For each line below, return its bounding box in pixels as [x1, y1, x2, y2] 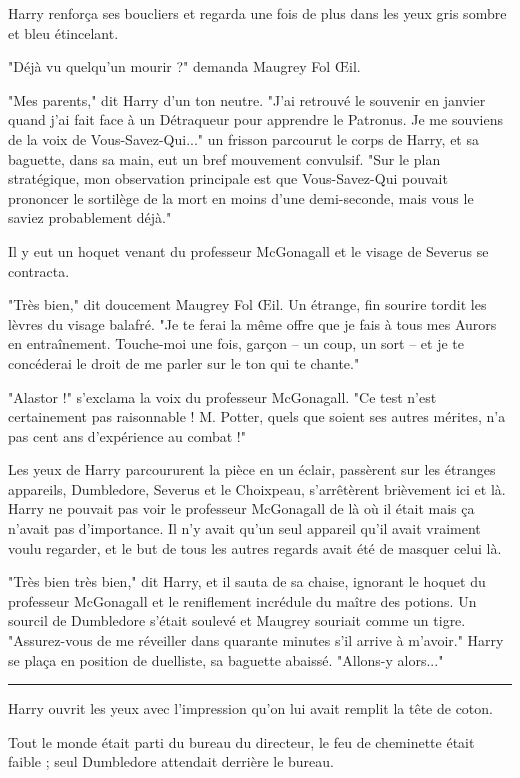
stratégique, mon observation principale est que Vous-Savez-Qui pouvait [8, 168, 448, 189]
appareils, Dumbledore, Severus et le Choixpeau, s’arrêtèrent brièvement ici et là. [8, 478, 506, 499]
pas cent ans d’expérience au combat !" [8, 425, 246, 446]
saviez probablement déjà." [8, 207, 172, 228]
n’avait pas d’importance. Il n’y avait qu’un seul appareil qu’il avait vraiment [8, 518, 481, 539]
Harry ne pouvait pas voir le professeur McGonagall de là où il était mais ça [8, 498, 475, 519]
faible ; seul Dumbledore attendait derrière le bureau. [8, 751, 334, 772]
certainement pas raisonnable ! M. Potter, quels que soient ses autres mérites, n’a [8, 406, 506, 427]
